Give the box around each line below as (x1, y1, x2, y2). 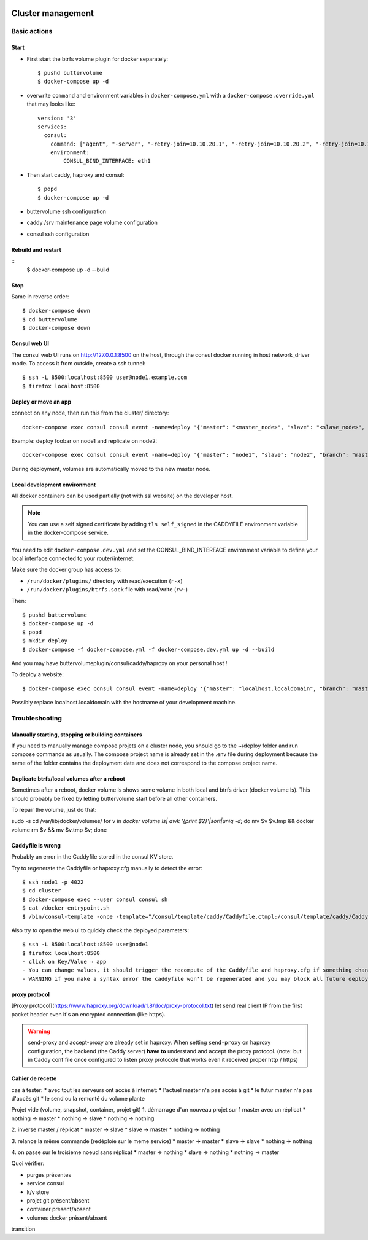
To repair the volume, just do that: (11, 806, 97, 814)
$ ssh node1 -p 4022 (22, 878, 84, 886)
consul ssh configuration (26, 230, 90, 238)
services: (37, 123, 67, 130)
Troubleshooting (11, 714, 63, 722)
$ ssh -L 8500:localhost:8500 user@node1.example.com (22, 374, 187, 381)
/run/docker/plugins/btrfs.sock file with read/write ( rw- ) (26, 586, 188, 593)
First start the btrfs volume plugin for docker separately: (26, 55, 169, 63)
